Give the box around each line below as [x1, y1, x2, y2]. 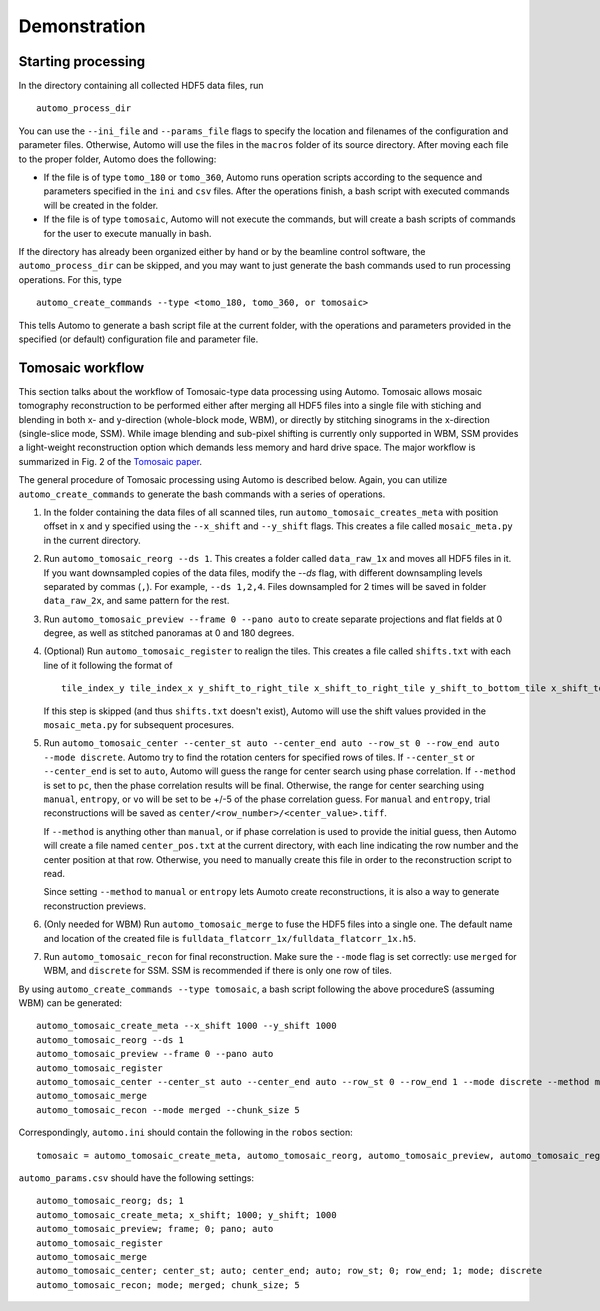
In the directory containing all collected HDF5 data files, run [18, 80, 264, 92]
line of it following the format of [43, 659, 174, 671]
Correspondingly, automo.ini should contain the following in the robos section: [18, 1126, 354, 1139]
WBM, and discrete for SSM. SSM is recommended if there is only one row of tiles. [43, 965, 392, 977]
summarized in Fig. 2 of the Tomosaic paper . [18, 455, 203, 467]
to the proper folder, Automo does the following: [18, 153, 217, 165]
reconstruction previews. [43, 900, 147, 912]
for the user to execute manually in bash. [43, 227, 212, 239]
